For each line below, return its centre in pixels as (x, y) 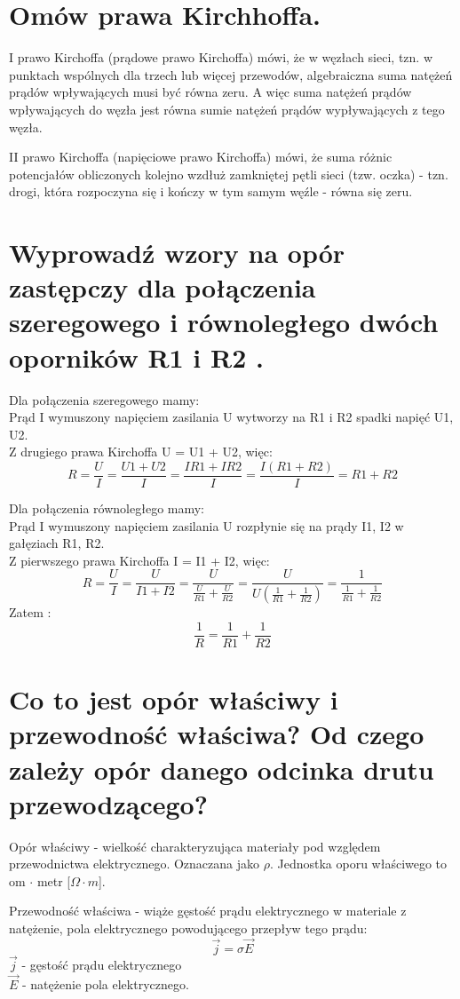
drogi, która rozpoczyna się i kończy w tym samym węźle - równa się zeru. (211, 191)
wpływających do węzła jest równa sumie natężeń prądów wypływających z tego (227, 109)
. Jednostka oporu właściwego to (358, 864)
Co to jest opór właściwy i (174, 699)
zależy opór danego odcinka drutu (222, 769)
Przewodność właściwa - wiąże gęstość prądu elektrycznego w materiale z (208, 911)
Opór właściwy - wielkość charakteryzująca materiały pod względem (195, 846)
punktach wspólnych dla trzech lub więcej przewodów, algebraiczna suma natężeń (231, 74)
